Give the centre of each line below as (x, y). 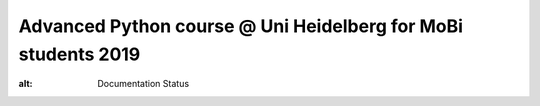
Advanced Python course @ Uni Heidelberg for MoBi (241, 26)
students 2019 (79, 54)
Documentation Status (143, 84)
